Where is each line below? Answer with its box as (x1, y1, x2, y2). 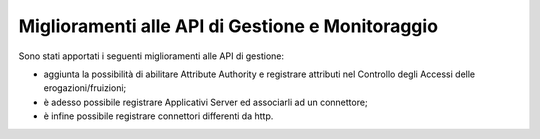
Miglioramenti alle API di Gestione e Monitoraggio (18, 15, 439, 37)
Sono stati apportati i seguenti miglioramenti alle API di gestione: (18, 50, 285, 62)
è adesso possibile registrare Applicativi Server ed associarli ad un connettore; (43, 96, 369, 108)
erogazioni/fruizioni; (43, 82, 127, 94)
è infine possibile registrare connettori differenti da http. (43, 110, 274, 122)
